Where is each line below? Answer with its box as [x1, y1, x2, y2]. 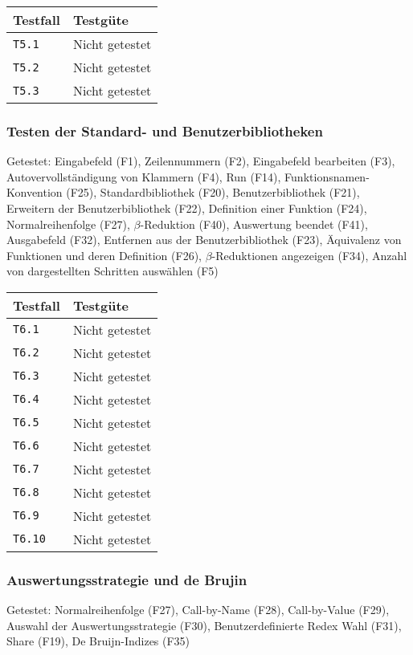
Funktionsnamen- [284, 168, 370, 185]
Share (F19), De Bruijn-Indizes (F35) [6, 633, 190, 649]
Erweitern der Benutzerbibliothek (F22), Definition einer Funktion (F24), [6, 200, 367, 216]
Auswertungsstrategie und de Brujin [6, 569, 247, 589]
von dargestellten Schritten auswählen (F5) [6, 262, 219, 279]
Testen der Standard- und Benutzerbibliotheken [6, 120, 323, 140]
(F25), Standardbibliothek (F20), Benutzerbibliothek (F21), [66, 184, 360, 201]
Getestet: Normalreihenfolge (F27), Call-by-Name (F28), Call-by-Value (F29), [6, 601, 390, 618]
